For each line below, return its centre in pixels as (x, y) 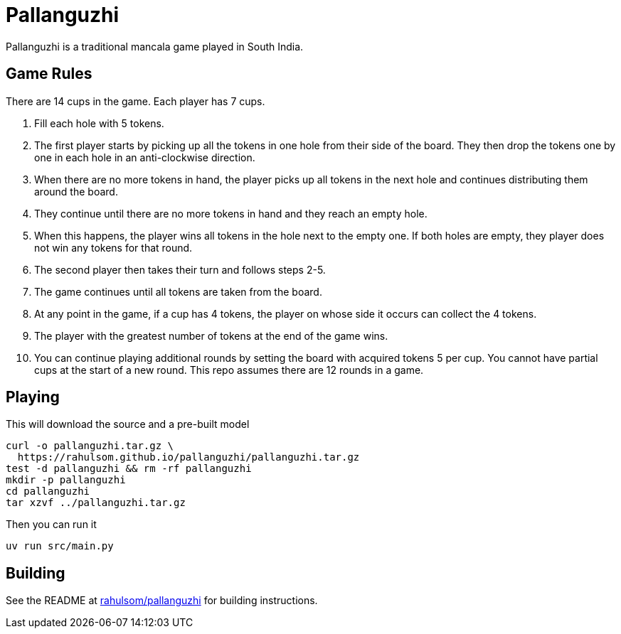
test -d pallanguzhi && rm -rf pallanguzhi (129, 469)
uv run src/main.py (60, 546)
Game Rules (49, 74)
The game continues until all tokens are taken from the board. (178, 291)
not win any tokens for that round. (113, 247)
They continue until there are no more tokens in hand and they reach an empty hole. (231, 213)
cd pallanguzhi (48, 491)
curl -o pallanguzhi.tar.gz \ (90, 446)
